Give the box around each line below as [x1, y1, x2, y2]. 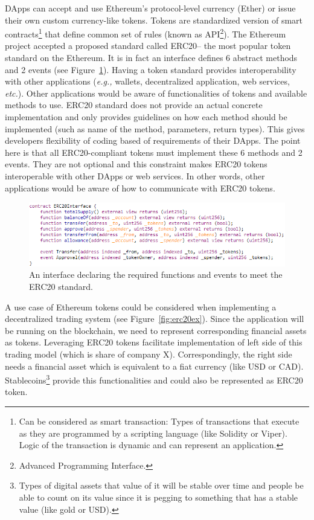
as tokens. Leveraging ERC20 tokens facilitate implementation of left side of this [5, 336, 303, 348]
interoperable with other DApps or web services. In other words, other [5, 169, 265, 182]
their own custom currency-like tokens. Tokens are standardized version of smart [5, 13, 303, 26]
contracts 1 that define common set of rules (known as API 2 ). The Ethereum [5, 26, 286, 40]
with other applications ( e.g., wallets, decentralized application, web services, [5, 75, 290, 88]
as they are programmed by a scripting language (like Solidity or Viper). [19, 426, 287, 439]
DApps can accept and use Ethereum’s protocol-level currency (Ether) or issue [5, 2, 296, 14]
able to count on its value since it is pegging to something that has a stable [19, 490, 298, 503]
